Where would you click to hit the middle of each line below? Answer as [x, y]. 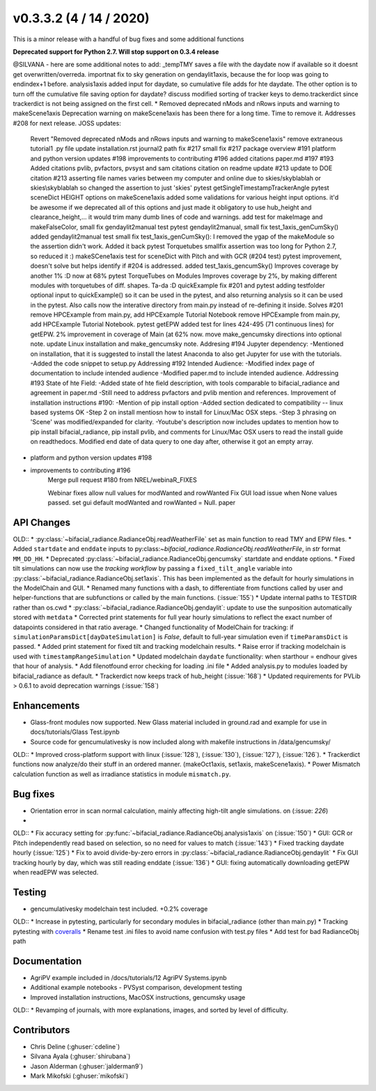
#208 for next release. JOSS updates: [67, 123]
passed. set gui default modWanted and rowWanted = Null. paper [142, 503]
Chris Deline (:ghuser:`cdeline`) [75, 1047]
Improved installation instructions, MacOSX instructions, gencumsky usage [138, 997]
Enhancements [46, 706]
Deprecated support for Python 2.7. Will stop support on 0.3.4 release [116, 52]
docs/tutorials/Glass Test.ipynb [75, 732]
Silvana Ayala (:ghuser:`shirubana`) [80, 1056]
